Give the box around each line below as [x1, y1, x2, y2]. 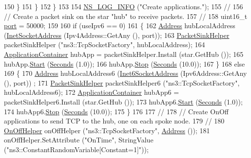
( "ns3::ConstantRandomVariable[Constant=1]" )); [4, 144, 149, 154]
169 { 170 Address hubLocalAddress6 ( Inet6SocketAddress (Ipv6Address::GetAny [4, 68, 247, 78]
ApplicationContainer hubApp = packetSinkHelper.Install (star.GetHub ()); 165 [4, 49, 244, 59]
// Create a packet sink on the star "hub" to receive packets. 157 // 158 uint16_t [4, 11, 248, 21]
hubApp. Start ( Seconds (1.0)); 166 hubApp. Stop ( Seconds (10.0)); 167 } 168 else [4, 58, 245, 69]
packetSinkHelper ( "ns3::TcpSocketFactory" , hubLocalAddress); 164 [4, 39, 205, 50]
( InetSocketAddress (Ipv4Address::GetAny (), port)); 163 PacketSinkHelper [4, 30, 230, 40]
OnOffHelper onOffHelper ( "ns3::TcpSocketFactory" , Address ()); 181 [4, 125, 210, 135]
